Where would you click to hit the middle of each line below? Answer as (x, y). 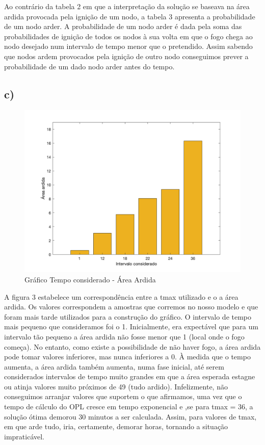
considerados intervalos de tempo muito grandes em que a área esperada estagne (130, 376)
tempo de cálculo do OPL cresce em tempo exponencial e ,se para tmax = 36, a (129, 407)
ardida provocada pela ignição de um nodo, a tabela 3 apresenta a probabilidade (130, 16)
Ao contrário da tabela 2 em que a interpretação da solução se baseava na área (127, 6)
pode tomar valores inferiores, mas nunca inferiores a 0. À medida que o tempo (127, 357)
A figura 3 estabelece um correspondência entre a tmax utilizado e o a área (121, 296)
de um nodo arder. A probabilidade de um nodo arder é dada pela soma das (123, 26)
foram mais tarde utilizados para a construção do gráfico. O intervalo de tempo (128, 316)
